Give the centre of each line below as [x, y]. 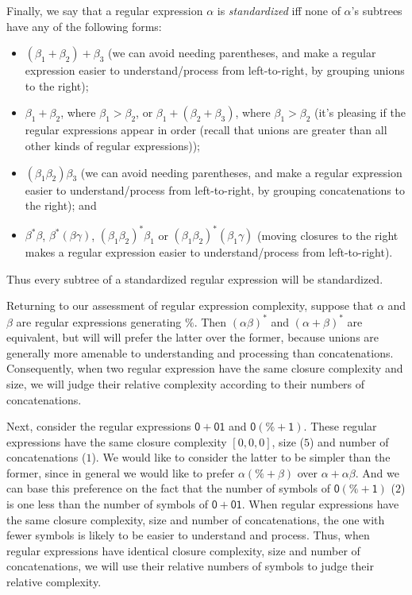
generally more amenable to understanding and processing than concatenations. [200, 352]
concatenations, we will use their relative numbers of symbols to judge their [190, 566]
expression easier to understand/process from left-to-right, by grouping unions [215, 70]
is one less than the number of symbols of [107, 504]
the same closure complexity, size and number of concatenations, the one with [196, 519]
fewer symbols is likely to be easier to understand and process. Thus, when [188, 535]
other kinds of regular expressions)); [113, 145]
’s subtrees [377, 10]
